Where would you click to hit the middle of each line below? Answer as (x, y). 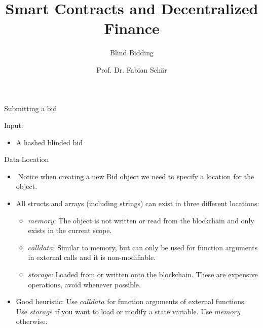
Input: (14, 125)
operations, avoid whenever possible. (84, 284)
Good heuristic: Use (47, 301)
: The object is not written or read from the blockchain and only (154, 220)
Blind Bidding (132, 53)
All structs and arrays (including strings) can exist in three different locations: (138, 203)
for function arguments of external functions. (177, 301)
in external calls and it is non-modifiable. (92, 257)
